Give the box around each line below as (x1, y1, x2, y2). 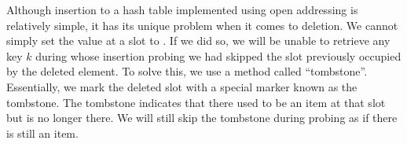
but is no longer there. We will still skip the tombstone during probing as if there (6, 109, 398, 126)
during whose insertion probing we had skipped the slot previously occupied (35, 47, 401, 64)
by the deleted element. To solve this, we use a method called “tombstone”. (6, 63, 368, 79)
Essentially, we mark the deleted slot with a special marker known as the (6, 78, 357, 94)
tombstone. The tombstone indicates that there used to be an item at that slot (6, 94, 386, 110)
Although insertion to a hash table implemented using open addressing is (6, 2, 358, 17)
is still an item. (6, 124, 79, 141)
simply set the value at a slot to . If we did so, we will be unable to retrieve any (6, 32, 390, 49)
